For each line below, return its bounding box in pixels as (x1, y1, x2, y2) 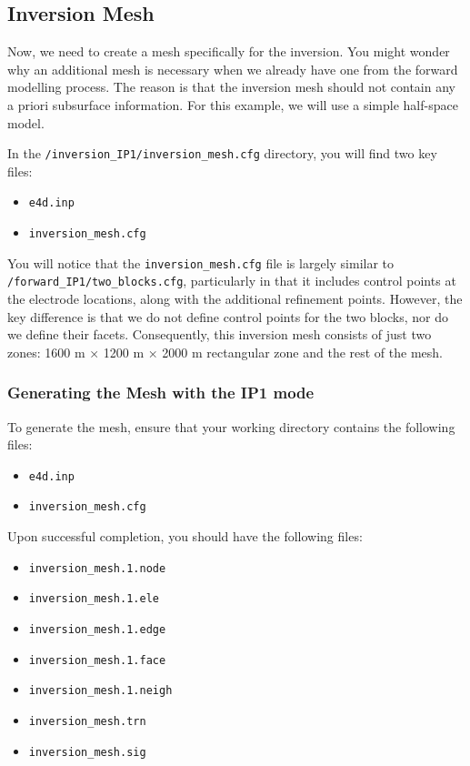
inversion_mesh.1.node (28, 561, 166, 575)
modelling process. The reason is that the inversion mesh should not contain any (7, 77, 455, 96)
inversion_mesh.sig (28, 745, 146, 759)
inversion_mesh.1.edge (28, 623, 166, 637)
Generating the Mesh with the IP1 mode (7, 381, 315, 404)
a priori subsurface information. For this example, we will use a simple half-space (7, 95, 458, 114)
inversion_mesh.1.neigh (28, 684, 173, 698)
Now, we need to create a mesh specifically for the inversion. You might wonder (7, 42, 450, 61)
